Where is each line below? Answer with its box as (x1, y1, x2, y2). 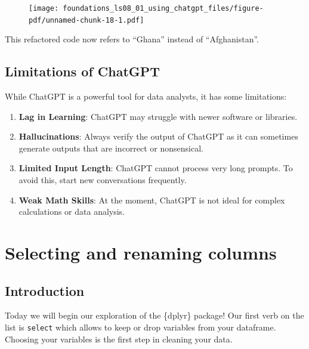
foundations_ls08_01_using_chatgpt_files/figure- (63, 4, 264, 13)
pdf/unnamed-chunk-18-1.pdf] (29, 16, 144, 24)
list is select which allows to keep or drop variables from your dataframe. (5, 321, 276, 333)
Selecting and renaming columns (5, 240, 277, 265)
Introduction (5, 281, 85, 299)
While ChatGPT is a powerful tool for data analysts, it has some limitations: (5, 90, 287, 103)
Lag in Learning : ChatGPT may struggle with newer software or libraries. (18, 110, 298, 122)
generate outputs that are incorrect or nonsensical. (18, 141, 203, 154)
